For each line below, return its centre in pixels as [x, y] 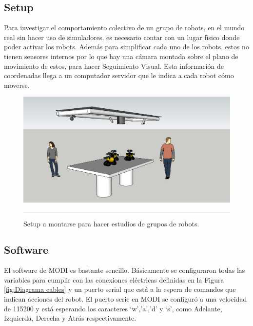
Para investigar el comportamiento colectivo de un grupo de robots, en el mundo [124, 28]
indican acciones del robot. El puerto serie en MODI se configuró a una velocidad [126, 299]
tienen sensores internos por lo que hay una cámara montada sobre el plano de [121, 56]
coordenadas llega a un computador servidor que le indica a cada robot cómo [119, 75]
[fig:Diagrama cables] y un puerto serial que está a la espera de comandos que [120, 289]
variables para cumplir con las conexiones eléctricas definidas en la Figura [114, 279]
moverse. [17, 85]
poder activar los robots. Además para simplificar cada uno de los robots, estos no [126, 47]
